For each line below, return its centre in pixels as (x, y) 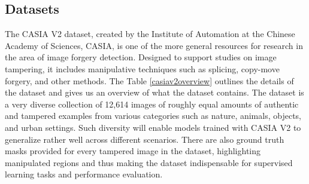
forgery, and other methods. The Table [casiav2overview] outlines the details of (149, 80)
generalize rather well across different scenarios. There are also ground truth (145, 139)
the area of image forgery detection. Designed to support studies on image (141, 57)
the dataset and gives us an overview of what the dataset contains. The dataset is (154, 92)
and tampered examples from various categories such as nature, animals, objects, (153, 116)
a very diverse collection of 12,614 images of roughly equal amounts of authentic (152, 104)
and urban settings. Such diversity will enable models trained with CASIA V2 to (153, 127)
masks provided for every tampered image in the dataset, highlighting (133, 151)
